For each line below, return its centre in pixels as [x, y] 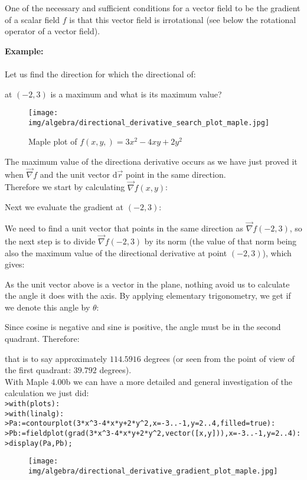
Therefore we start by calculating [65, 187]
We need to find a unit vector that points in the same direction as [124, 228]
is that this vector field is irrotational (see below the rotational [183, 19]
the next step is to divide [50, 241]
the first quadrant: [38, 370]
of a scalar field [32, 19]
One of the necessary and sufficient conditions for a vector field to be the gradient [153, 8]
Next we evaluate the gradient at [64, 207]
